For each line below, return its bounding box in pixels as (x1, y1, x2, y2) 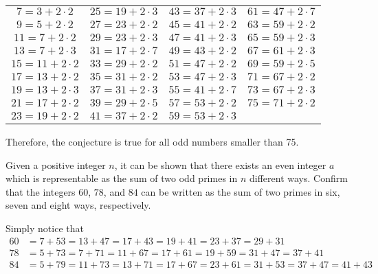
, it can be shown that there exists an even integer (114, 157, 326, 172)
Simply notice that (5, 220, 84, 235)
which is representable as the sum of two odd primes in (5, 171, 238, 185)
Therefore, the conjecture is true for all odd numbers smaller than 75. (5, 135, 299, 148)
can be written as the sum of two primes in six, (141, 184, 340, 198)
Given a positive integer (5, 157, 106, 172)
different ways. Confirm (249, 171, 348, 185)
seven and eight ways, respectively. (5, 198, 151, 212)
